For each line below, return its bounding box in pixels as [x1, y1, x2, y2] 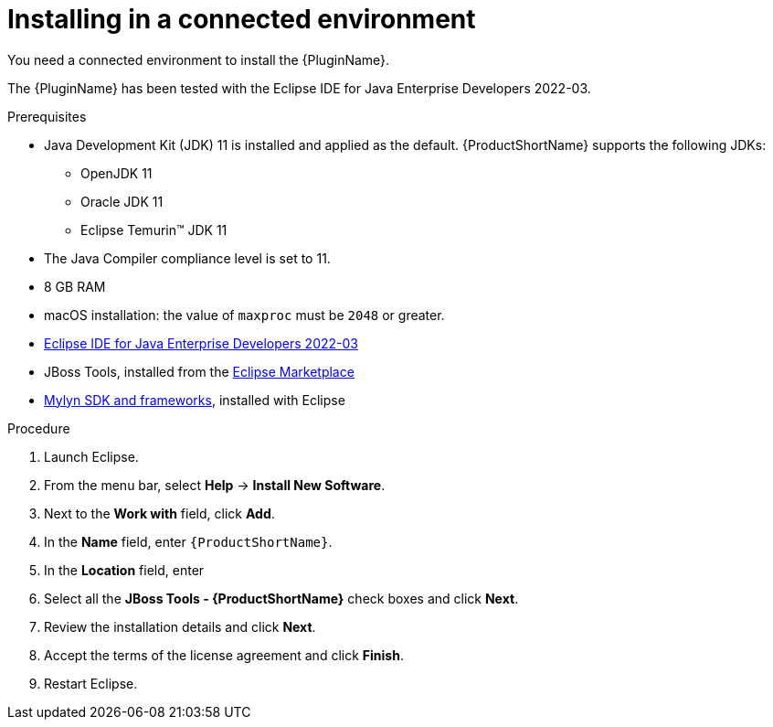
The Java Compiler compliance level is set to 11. [44, 250, 331, 266]
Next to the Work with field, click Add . [44, 505, 275, 521]
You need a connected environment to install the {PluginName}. [7, 51, 390, 68]
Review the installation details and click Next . [44, 618, 316, 635]
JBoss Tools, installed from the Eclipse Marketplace [44, 363, 355, 380]
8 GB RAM [44, 278, 106, 294]
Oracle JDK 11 [80, 193, 164, 209]
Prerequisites [7, 108, 87, 124]
